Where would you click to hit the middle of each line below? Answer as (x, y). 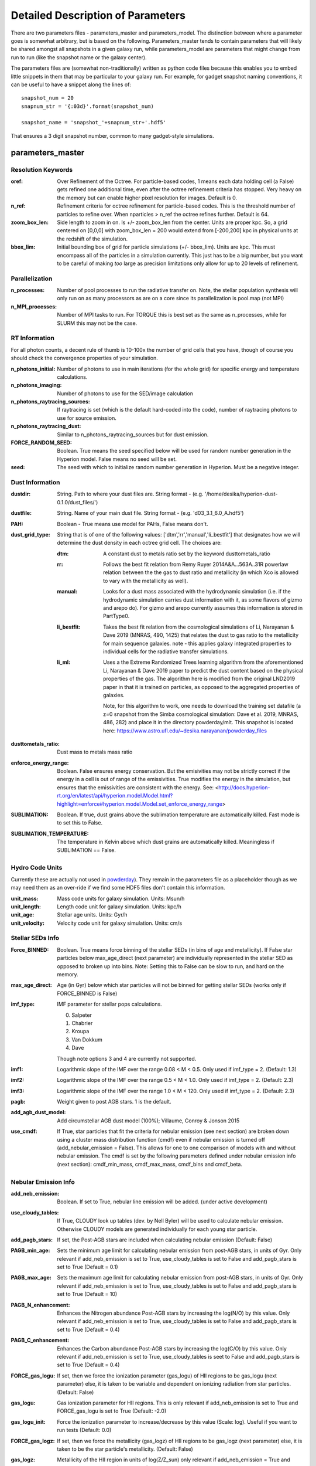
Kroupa (80, 1031)
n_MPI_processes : (34, 306)
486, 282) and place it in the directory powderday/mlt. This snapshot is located (198, 722)
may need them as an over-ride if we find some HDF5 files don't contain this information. (118, 888)
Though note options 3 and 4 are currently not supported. (127, 1058)
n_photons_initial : (33, 369)
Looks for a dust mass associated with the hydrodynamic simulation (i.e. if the (197, 592)
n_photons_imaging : (36, 385)
